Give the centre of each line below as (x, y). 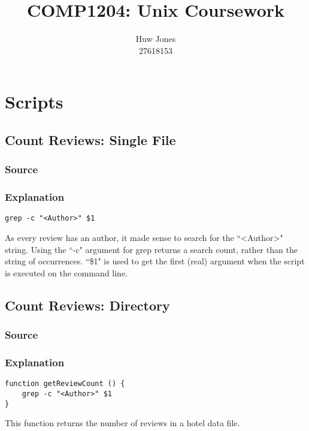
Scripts (34, 102)
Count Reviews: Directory (87, 305)
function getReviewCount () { (65, 384)
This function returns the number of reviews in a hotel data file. (122, 423)
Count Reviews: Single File (90, 139)
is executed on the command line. (66, 272)
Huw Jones (156, 39)
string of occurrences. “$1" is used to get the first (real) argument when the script (155, 261)
